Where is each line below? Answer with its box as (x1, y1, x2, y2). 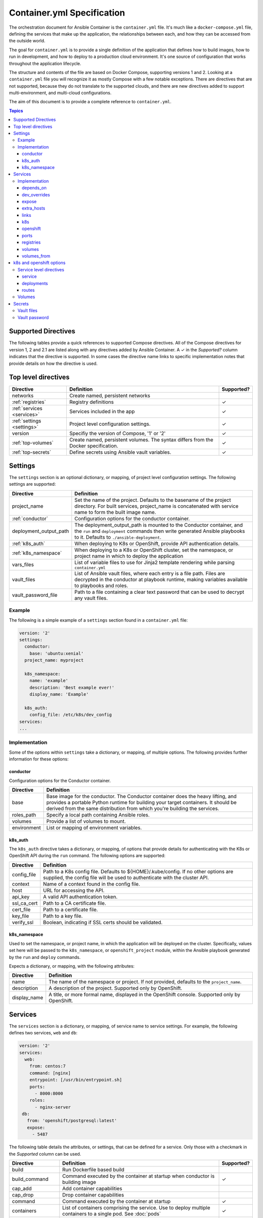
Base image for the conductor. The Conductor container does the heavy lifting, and (46, 793, 237, 799)
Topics (9, 108, 23, 114)
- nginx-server (35, 1104, 71, 1110)
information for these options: (9, 756, 69, 762)
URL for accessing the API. (43, 887, 105, 894)
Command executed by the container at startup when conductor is (62, 1173, 215, 1180)
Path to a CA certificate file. (43, 899, 107, 906)
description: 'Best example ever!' (29, 685, 114, 690)
